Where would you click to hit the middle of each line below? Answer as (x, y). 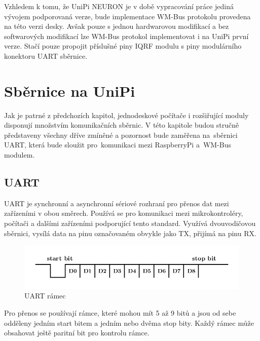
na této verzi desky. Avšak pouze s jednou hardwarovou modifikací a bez (117, 26)
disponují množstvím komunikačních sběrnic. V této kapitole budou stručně (122, 125)
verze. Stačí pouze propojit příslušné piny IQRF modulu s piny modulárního (123, 46)
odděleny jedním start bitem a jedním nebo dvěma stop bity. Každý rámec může (129, 323)
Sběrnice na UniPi (70, 90)
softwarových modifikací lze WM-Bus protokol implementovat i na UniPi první (126, 36)
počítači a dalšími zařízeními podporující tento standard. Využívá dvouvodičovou (130, 223)
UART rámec (45, 296)
